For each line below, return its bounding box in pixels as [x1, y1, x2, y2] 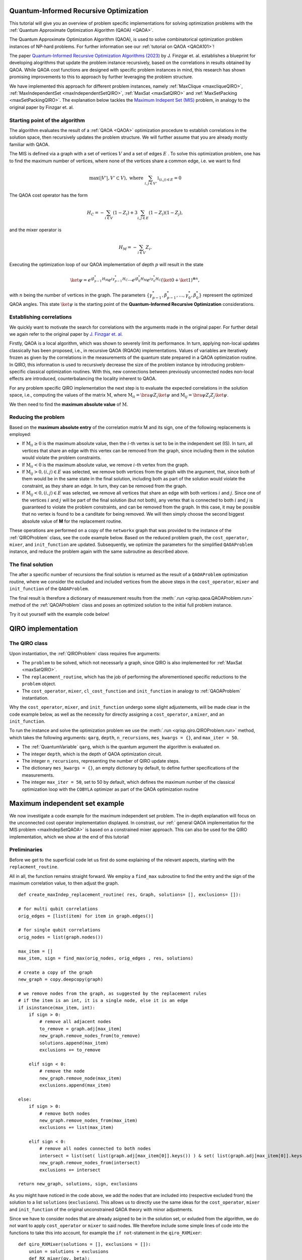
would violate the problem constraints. [22, 455, 102, 461]
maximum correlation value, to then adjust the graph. [9, 880, 119, 886]
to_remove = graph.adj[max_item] [39, 1026, 122, 1032]
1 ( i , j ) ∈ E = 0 [157, 175, 182, 182]
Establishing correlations [9, 313, 72, 321]
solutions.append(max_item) [39, 1040, 109, 1046]
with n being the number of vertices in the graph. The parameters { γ [9, 292, 153, 298]
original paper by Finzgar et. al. [9, 104, 74, 110]
